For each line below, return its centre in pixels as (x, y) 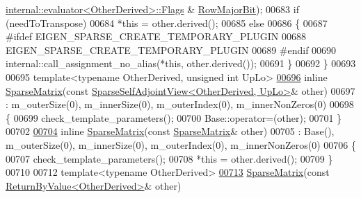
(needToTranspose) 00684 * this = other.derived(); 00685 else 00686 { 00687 (167, 22)
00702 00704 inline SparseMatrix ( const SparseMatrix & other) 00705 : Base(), (170, 131)
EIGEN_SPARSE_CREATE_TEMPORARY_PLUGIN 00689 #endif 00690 (171, 49)
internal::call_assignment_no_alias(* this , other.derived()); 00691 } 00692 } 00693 (181, 63)
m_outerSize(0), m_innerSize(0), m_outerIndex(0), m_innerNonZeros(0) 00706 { (181, 144)
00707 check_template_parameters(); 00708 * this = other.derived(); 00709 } (169, 158)
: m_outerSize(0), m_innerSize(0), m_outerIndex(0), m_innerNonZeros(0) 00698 (180, 104)
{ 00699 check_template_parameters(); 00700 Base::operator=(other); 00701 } (174, 117)
